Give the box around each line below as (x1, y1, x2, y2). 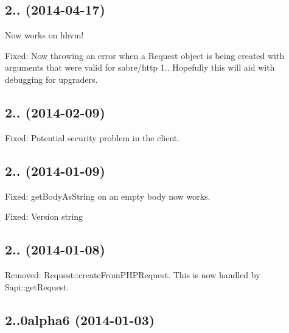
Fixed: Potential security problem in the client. (5, 131, 180, 144)
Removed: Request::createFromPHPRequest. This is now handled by (5, 268, 260, 281)
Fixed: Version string (5, 210, 83, 223)
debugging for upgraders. (5, 72, 98, 85)
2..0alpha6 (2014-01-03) (5, 310, 155, 329)
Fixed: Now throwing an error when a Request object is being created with (5, 49, 285, 61)
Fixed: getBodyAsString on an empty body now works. (5, 189, 211, 202)
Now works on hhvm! (5, 29, 84, 41)
